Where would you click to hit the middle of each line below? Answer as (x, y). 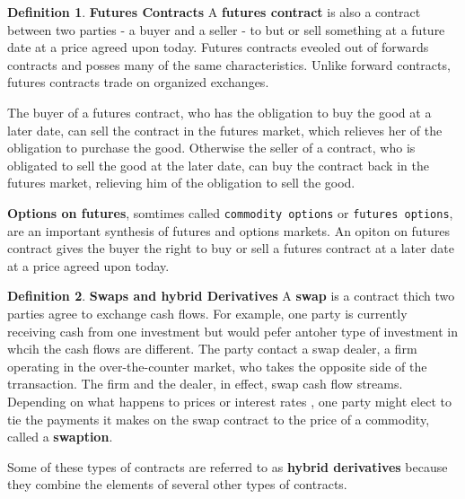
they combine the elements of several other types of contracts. (177, 484)
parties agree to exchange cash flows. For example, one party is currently (207, 313)
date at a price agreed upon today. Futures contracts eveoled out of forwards (218, 47)
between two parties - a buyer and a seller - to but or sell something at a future (226, 29)
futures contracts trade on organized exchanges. (138, 82)
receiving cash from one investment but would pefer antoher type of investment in (233, 331)
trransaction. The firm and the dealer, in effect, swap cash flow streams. (205, 384)
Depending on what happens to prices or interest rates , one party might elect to (229, 401)
